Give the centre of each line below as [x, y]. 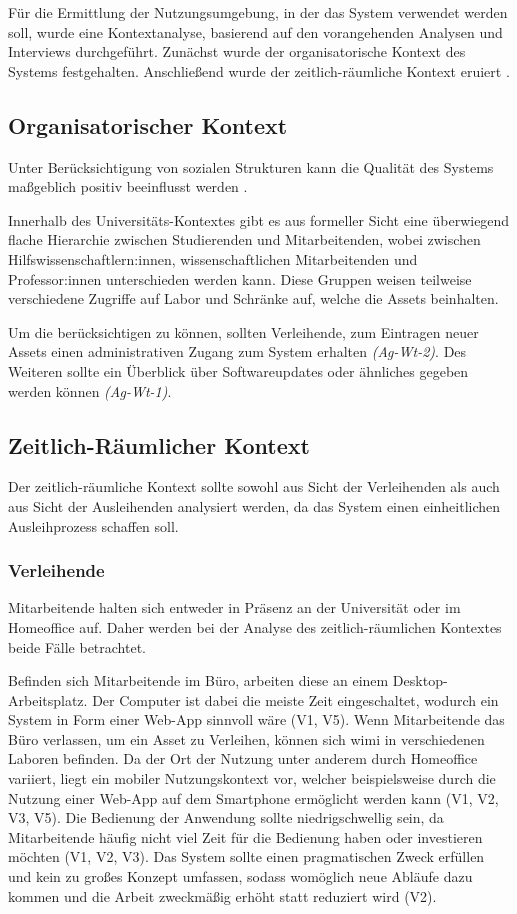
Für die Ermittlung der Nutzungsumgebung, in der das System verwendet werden [258, 12]
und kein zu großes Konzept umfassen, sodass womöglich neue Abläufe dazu [240, 876]
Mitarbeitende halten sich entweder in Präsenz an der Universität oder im [234, 607]
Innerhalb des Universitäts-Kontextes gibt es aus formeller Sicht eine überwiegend [259, 219]
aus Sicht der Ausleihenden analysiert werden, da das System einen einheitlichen [254, 505]
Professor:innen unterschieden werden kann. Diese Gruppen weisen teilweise [240, 278]
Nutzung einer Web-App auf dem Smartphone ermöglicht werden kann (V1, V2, [253, 797]
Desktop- [420, 680]
